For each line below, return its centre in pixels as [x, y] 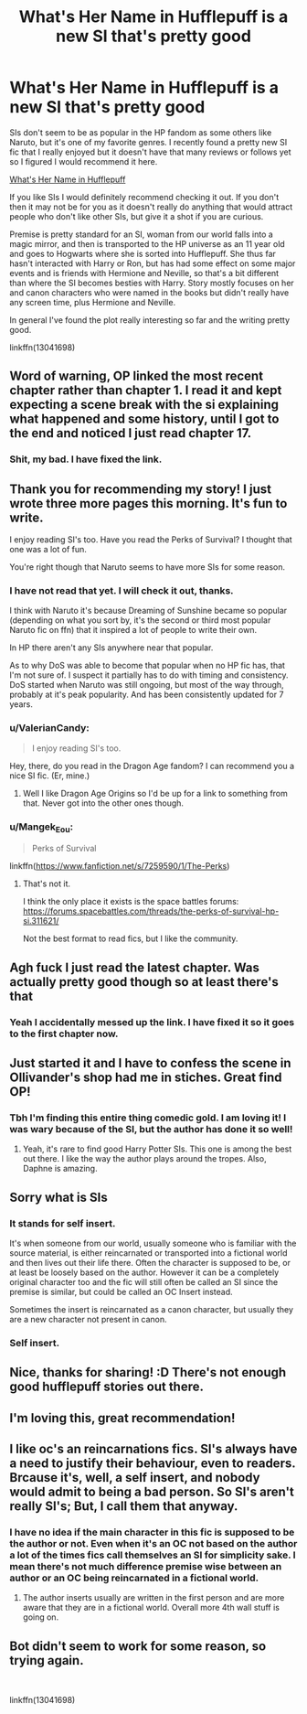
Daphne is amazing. [60, 1169]
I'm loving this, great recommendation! [122, 1418]
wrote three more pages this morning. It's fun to [148, 503]
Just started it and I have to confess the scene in [150, 1063]
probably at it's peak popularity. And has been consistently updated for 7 [147, 695]
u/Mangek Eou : [42, 827]
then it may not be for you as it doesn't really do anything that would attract [151, 207]
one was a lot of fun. [48, 550]
